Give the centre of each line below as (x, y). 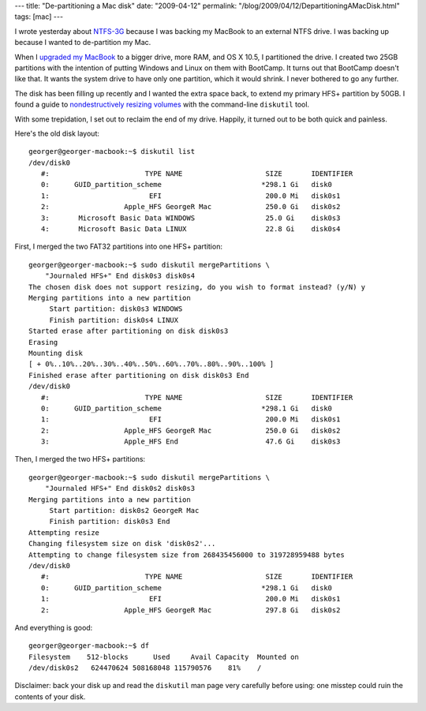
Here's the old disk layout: (57, 133)
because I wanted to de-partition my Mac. (83, 43)
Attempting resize (64, 532)
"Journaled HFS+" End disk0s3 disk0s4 (120, 276)
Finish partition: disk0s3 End (110, 522)
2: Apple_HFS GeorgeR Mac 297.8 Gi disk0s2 (191, 610)
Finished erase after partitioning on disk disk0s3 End (139, 375)
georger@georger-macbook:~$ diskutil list (112, 152)
